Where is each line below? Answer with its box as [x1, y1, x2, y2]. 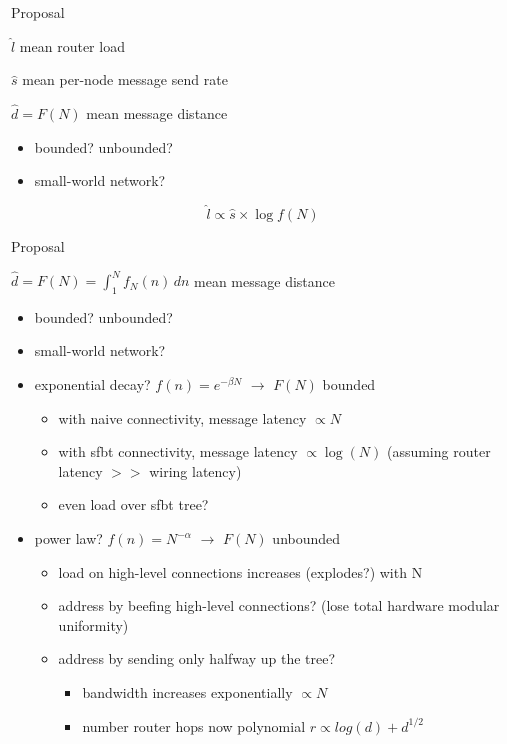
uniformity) [58, 614, 129, 635]
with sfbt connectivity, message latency [58, 441, 298, 462]
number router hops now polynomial [82, 715, 306, 736]
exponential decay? [34, 374, 151, 395]
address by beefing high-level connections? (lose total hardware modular [58, 595, 500, 616]
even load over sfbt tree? [58, 494, 209, 515]
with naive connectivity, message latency [58, 407, 307, 428]
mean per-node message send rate [22, 69, 228, 90]
